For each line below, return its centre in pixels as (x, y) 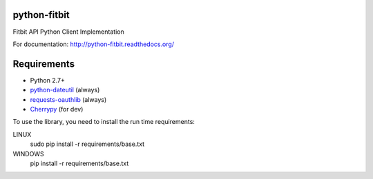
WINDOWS (28, 154)
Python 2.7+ (48, 80)
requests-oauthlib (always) (68, 99)
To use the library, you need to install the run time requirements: (104, 122)
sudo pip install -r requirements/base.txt (87, 144)
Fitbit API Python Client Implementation (68, 32)
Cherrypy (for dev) (57, 109)
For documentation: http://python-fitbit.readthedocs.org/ (94, 44)
